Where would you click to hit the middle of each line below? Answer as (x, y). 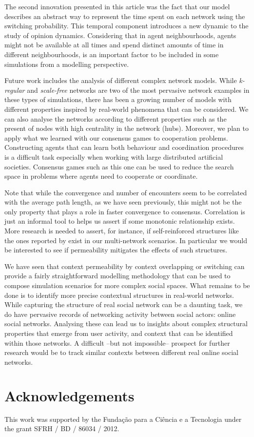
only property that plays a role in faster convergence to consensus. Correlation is (125, 211)
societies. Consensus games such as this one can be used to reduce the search (119, 166)
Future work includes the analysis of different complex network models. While (121, 80)
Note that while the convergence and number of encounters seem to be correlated (126, 192)
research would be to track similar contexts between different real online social (121, 352)
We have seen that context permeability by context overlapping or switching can (125, 266)
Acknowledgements (69, 395)
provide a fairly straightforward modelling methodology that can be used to (117, 276)
